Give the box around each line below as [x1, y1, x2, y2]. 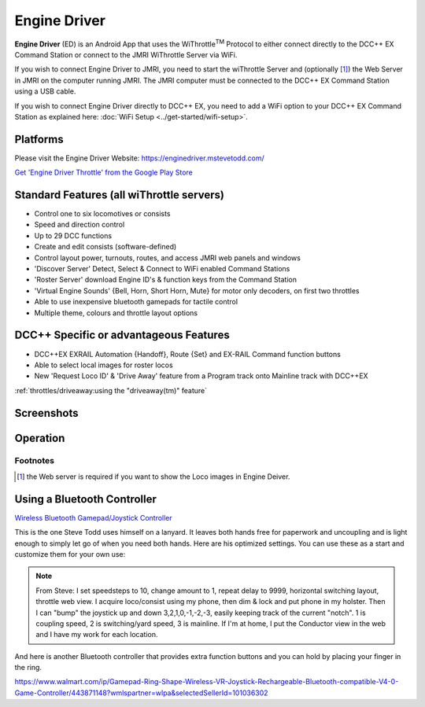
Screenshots [14, 406, 79, 420]
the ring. [14, 663, 42, 672]
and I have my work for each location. [35, 630, 158, 639]
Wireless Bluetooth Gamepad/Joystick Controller [14, 513, 172, 522]
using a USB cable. [14, 87, 76, 96]
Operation [14, 431, 65, 444]
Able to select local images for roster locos [34, 360, 173, 370]
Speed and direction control [34, 220, 125, 230]
